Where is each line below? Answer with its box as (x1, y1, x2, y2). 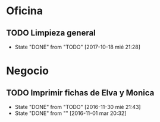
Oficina (6, 4, 43, 18)
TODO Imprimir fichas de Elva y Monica (6, 88, 155, 98)
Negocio (6, 64, 49, 78)
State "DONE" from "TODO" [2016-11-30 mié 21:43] (14, 104, 141, 110)
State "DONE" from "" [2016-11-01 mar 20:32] (14, 110, 127, 117)
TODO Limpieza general (6, 28, 96, 38)
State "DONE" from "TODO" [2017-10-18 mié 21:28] (14, 43, 141, 50)
